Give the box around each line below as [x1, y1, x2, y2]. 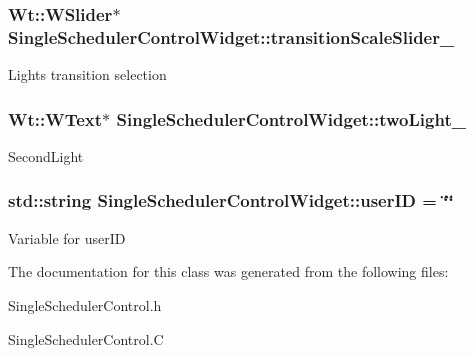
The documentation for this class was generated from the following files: [8, 261, 449, 282]
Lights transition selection [8, 64, 167, 85]
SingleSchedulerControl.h [8, 294, 162, 315]
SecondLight [8, 145, 84, 166]
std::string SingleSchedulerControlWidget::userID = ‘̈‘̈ [8, 188, 454, 213]
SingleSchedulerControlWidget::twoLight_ [116, 106, 466, 131]
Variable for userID [8, 227, 126, 248]
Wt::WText [8, 106, 103, 131]
